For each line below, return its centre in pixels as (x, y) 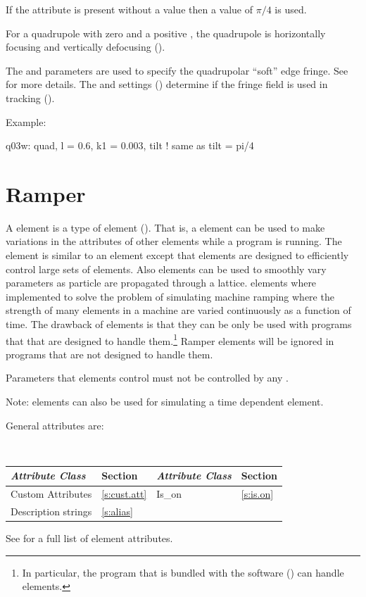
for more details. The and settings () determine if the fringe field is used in (167, 84)
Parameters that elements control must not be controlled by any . (147, 378)
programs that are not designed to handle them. (109, 354)
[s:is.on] (257, 494)
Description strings (51, 511)
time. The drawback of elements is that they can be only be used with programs (179, 324)
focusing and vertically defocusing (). (86, 47)
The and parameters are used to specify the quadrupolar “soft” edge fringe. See (177, 70)
